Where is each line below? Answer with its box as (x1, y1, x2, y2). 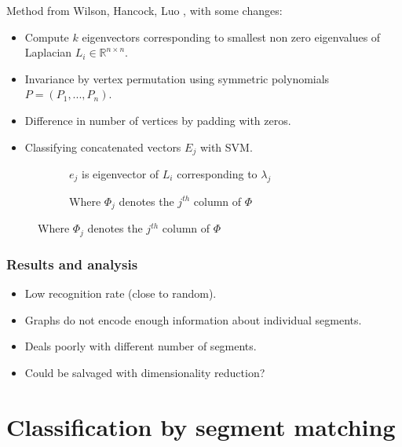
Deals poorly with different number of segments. (24, 338, 257, 354)
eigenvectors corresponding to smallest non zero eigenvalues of (82, 28, 381, 45)
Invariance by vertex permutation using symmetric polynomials (24, 70, 330, 86)
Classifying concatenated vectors (24, 138, 181, 155)
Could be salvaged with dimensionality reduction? (24, 364, 265, 380)
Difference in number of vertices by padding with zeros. (24, 112, 291, 128)
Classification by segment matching (6, 410, 396, 442)
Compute (24, 28, 69, 45)
